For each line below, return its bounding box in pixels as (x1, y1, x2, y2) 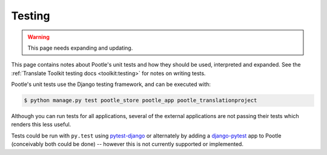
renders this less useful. (11, 121, 71, 128)
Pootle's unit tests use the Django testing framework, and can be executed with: (11, 81, 211, 88)
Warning (27, 33, 50, 41)
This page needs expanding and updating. (27, 44, 133, 51)
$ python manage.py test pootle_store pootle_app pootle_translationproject (24, 97, 257, 104)
